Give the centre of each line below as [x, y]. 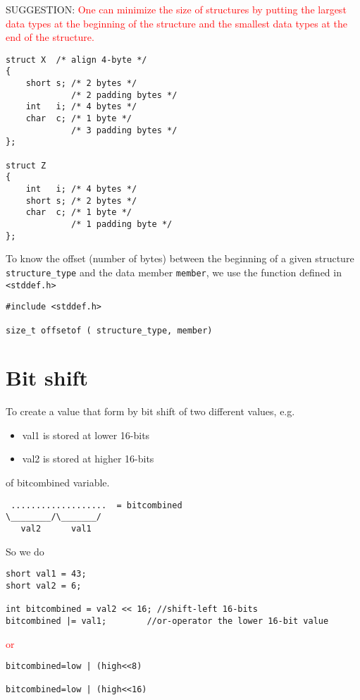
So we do [25, 551]
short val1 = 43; [46, 574]
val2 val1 [56, 528]
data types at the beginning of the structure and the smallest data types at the [177, 23]
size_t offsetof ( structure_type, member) [109, 330]
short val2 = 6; [44, 585]
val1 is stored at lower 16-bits [86, 435]
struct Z [26, 165]
